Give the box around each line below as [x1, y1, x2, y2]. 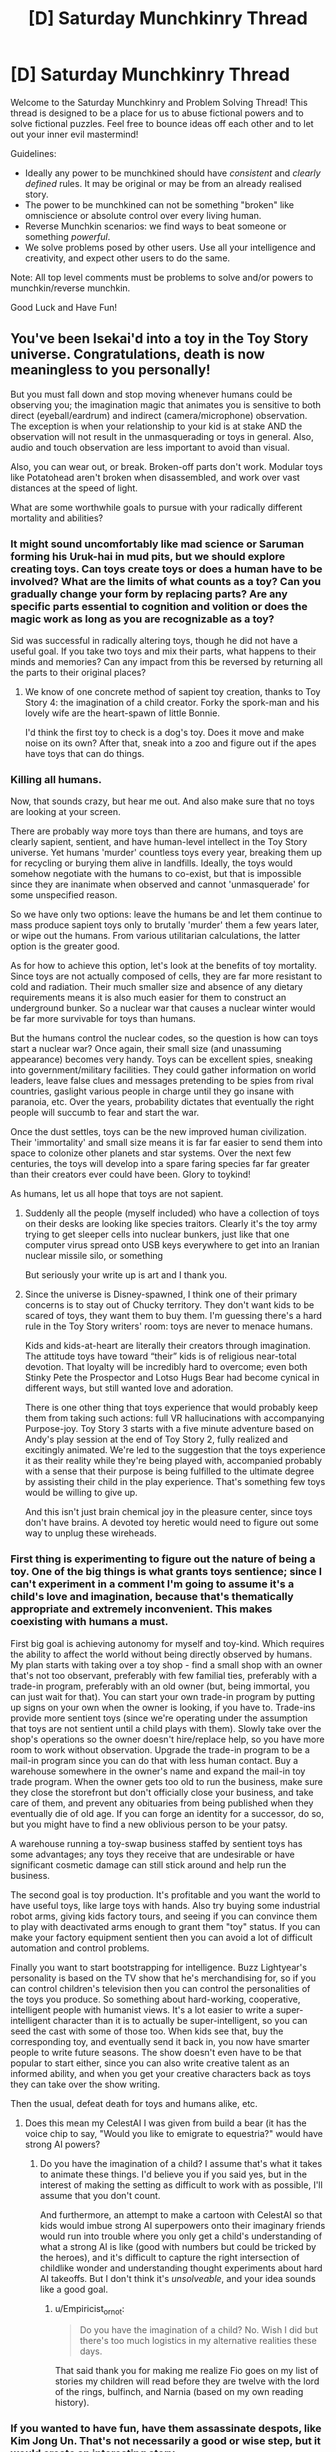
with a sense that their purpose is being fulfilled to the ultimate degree [24, 1465, 315, 1477]
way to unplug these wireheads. [24, 1527, 157, 1539]
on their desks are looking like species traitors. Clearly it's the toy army [24, 1218, 318, 1230]
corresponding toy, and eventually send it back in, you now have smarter [10, 2035, 310, 2047]
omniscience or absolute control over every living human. [24, 209, 262, 221]
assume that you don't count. [39, 2189, 161, 2201]
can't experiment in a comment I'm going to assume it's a [10, 1577, 295, 1591]
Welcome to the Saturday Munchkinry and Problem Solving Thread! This [10, 96, 308, 108]
